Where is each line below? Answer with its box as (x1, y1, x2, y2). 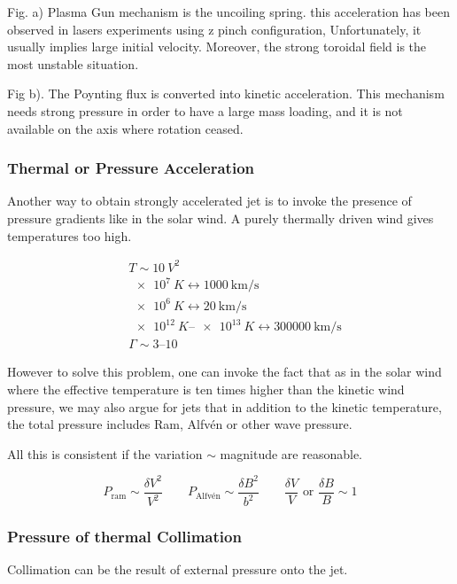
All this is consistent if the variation (7, 444, 203, 463)
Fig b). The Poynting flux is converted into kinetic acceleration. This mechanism (7, 84, 445, 103)
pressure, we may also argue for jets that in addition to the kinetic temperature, (7, 397, 442, 416)
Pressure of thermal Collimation (7, 526, 242, 548)
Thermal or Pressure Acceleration (7, 157, 254, 179)
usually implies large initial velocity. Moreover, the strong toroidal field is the (7, 37, 427, 56)
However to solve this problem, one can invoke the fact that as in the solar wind (7, 362, 442, 381)
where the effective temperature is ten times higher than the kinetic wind (7, 379, 405, 398)
